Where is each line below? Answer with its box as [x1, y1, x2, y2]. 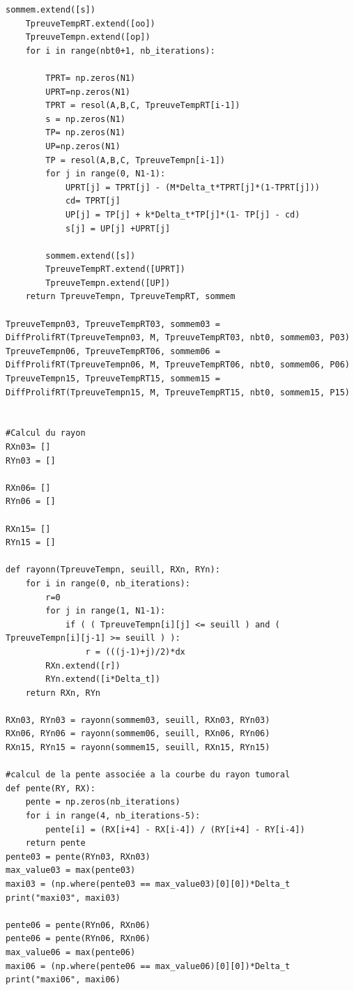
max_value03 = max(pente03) [6, 865, 136, 876]
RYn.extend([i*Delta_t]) [45, 674, 160, 685]
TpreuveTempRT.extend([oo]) [25, 18, 155, 29]
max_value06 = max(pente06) [6, 947, 136, 957]
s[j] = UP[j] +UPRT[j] [65, 223, 171, 234]
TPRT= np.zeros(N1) [45, 73, 136, 83]
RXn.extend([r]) [45, 660, 121, 671]
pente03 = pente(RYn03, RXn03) [6, 851, 151, 862]
